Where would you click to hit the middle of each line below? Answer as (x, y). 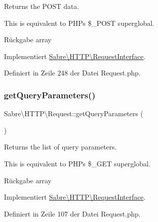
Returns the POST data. (42, 6)
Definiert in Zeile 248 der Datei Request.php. (72, 73)
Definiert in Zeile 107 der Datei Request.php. (72, 213)
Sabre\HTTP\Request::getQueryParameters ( (74, 113)
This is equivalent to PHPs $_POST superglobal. (79, 23)
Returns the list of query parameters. (60, 147)
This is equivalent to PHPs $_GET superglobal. (77, 163)
